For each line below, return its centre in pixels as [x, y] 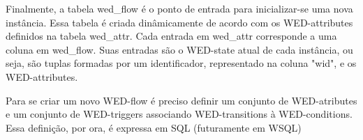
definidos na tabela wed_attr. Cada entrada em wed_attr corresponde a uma [171, 36]
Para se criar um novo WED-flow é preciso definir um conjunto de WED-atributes [181, 100]
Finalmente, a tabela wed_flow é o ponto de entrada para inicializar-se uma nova [179, 8]
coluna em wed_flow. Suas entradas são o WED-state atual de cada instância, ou [179, 49]
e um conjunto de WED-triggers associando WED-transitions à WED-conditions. [179, 114]
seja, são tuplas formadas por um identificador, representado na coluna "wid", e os [181, 63]
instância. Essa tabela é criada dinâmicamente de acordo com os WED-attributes [179, 22]
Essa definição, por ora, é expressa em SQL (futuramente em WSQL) [154, 127]
